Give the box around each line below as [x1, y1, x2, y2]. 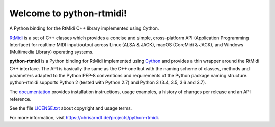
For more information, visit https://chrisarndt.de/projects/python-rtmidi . [9, 114, 160, 120]
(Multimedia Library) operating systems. [9, 49, 94, 55]
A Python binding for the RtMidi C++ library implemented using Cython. [9, 25, 159, 31]
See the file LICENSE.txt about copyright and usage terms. [9, 105, 132, 111]
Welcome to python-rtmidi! [9, 8, 127, 19]
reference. [9, 96, 32, 102]
